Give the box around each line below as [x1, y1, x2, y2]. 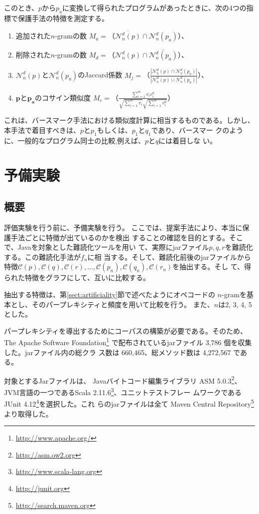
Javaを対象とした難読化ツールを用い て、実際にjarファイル [17, 242, 209, 252]
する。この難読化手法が [4, 251, 81, 262]
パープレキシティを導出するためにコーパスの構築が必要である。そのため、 [4, 325, 248, 336]
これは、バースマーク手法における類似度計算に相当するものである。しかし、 [4, 115, 255, 125]
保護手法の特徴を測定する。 [17, 12, 109, 23]
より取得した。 [4, 408, 53, 419]
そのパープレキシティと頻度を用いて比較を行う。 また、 [31, 299, 214, 309]
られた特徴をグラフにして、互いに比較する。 [4, 272, 150, 283]
